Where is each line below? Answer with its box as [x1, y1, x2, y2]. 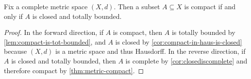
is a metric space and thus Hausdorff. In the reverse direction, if [55, 46, 246, 56]
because [4, 46, 27, 56]
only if [4, 11, 23, 21]
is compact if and [184, 1, 235, 11]
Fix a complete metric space [4, 1, 88, 11]
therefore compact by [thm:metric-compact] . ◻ [4, 65, 144, 75]
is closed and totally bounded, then [11, 55, 116, 65]
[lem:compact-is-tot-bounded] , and [4, 36, 106, 47]
